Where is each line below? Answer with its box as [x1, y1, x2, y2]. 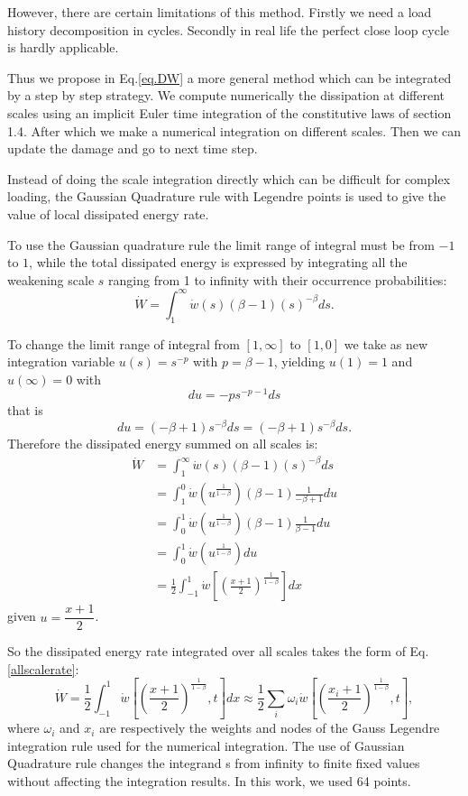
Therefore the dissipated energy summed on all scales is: [7, 434, 318, 453]
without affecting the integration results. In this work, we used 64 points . [7, 771, 411, 790]
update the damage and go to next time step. [7, 139, 258, 158]
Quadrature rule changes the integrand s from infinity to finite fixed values [7, 754, 420, 773]
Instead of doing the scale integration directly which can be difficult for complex [7, 169, 451, 188]
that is [7, 401, 43, 420]
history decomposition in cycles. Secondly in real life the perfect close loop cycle [7, 20, 450, 39]
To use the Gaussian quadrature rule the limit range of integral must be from [7, 235, 435, 254]
